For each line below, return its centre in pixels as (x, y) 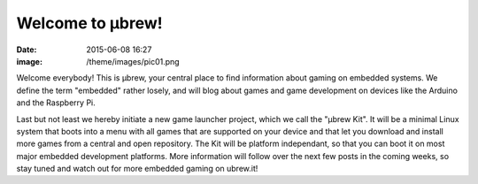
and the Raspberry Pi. (56, 103)
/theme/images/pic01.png (133, 61)
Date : (27, 50)
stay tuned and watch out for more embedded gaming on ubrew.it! (137, 169)
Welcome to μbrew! (89, 23)
